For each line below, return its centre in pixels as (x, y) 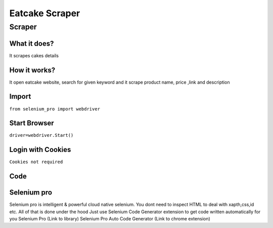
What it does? (32, 43)
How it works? (32, 70)
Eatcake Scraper (45, 13)
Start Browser (32, 123)
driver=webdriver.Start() (41, 135)
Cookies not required (36, 162)
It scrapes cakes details (34, 55)
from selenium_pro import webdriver (55, 109)
